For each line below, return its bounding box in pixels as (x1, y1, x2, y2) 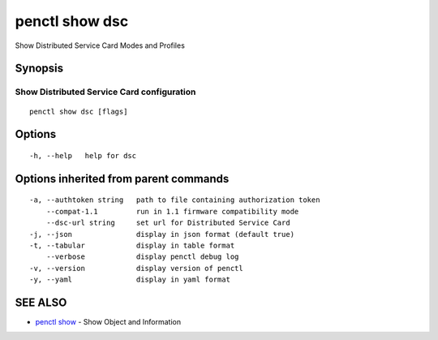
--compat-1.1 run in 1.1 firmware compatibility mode (45, 207, 299, 216)
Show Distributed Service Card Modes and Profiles (15, 41, 186, 50)
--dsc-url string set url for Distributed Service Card (45, 218, 291, 227)
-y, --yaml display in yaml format (29, 275, 231, 284)
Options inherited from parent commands (15, 171, 230, 186)
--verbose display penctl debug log (45, 252, 239, 261)
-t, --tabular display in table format (29, 240, 235, 250)
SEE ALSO (15, 295, 67, 309)
